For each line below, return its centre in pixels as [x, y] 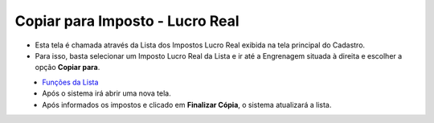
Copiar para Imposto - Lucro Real [127, 21]
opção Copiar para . [68, 68]
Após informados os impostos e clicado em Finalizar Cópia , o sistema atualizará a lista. [187, 105]
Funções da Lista [70, 82]
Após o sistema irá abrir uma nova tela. [107, 93]
